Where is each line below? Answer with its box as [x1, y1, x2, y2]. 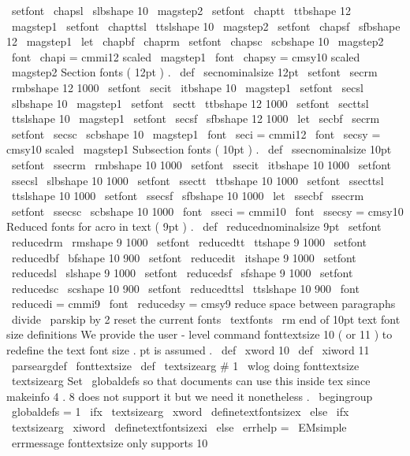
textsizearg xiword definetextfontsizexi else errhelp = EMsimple [11, 419, 347, 436]
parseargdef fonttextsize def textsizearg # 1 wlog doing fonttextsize [11, 357, 360, 373]
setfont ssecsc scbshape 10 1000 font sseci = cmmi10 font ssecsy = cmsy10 [11, 202, 404, 219]
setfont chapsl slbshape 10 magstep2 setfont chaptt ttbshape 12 [11, 2, 351, 18]
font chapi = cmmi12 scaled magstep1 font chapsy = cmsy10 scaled [11, 48, 360, 65]
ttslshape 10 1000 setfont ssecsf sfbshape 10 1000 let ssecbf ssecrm [11, 187, 364, 204]
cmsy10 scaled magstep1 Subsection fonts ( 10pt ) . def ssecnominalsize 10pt [6, 141, 392, 158]
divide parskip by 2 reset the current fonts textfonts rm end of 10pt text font [11, 310, 401, 327]
